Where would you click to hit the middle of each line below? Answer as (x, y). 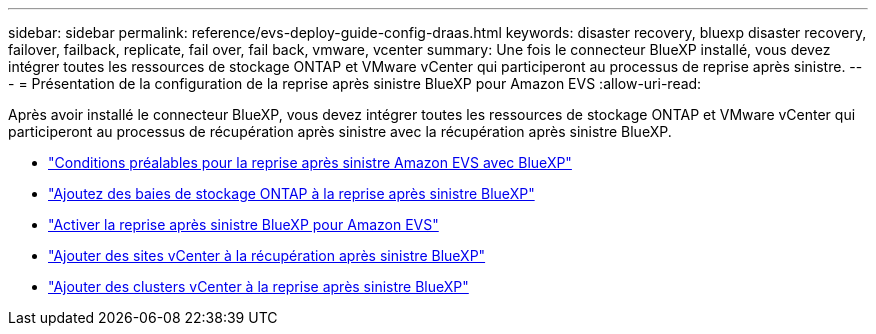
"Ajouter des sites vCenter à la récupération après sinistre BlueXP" (267, 255)
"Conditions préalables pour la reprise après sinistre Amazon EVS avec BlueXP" (310, 162)
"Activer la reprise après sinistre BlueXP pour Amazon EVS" (243, 224)
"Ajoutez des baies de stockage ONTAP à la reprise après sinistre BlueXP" (291, 193)
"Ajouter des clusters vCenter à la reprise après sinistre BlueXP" (258, 286)
